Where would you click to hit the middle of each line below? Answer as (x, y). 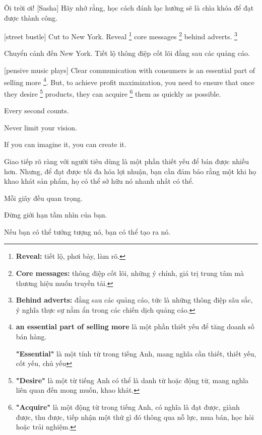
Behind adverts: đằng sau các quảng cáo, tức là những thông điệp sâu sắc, (134, 300)
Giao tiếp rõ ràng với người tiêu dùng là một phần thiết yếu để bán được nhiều (126, 161)
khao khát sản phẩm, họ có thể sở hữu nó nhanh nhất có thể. (99, 181)
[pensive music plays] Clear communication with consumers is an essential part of (130, 70)
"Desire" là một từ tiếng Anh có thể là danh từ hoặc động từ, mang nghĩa (132, 380)
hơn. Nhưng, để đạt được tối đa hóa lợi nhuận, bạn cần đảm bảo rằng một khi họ (130, 171)
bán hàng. (31, 337)
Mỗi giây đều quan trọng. (43, 198)
